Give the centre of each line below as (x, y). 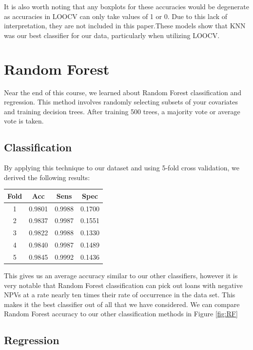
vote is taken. (24, 121)
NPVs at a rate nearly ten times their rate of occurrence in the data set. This (120, 295)
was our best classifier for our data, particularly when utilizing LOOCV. (112, 35)
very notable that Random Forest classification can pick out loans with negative (123, 285)
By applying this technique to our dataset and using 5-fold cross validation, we (122, 168)
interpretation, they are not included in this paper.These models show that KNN (125, 26)
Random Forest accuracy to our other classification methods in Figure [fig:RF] (121, 314)
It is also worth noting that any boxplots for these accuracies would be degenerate (126, 6)
